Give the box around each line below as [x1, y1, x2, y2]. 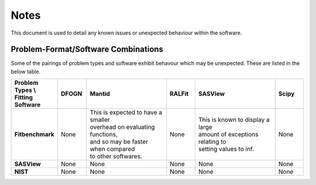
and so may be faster [90, 138, 149, 146]
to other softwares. [90, 152, 143, 160]
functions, [90, 131, 118, 139]
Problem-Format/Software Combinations [11, 44, 164, 54]
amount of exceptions [198, 131, 259, 139]
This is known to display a [198, 116, 270, 124]
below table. [11, 68, 41, 75]
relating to [198, 138, 226, 146]
